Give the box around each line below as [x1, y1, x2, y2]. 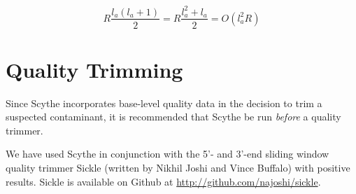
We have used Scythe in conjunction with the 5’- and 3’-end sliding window [6, 146, 329, 161]
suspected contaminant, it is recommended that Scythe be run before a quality [6, 109, 341, 124]
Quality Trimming [6, 55, 183, 83]
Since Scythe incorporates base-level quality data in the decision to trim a [6, 95, 322, 110]
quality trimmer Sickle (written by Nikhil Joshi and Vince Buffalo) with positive [6, 160, 350, 175]
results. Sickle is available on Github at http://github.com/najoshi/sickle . [6, 174, 321, 188]
